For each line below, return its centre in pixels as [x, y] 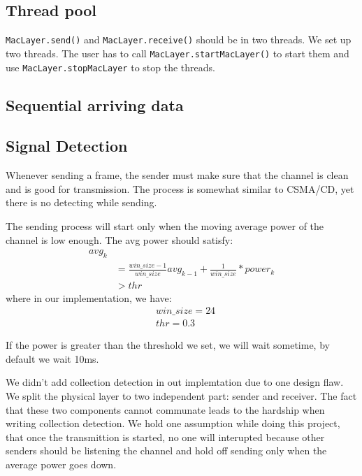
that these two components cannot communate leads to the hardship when [165, 409]
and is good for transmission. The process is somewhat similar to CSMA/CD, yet [180, 188]
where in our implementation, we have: [89, 297]
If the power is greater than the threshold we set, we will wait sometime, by [168, 345]
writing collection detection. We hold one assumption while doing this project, [173, 423]
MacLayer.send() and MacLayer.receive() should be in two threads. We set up [179, 39]
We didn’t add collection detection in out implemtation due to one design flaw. [175, 382]
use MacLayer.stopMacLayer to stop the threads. [110, 67]
